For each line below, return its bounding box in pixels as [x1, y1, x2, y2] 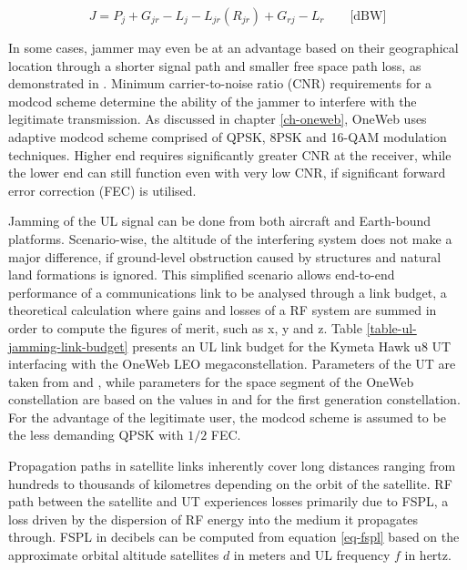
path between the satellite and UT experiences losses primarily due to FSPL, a [8, 492, 449, 511]
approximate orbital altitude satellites [8, 545, 219, 565]
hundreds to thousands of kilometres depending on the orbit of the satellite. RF [8, 473, 452, 493]
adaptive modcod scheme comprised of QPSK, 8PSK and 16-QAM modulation [8, 127, 447, 146]
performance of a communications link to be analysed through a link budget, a [8, 282, 447, 301]
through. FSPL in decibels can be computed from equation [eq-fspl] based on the [8, 527, 460, 546]
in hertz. [404, 545, 452, 565]
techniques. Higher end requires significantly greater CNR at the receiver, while [8, 145, 452, 164]
